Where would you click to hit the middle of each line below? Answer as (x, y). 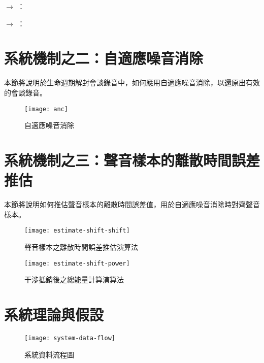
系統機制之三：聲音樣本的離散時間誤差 (132, 160)
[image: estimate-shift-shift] (77, 231)
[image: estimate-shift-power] (77, 263)
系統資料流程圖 (49, 354)
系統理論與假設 (54, 314)
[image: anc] (46, 109)
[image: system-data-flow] (70, 338)
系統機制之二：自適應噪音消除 (104, 58)
